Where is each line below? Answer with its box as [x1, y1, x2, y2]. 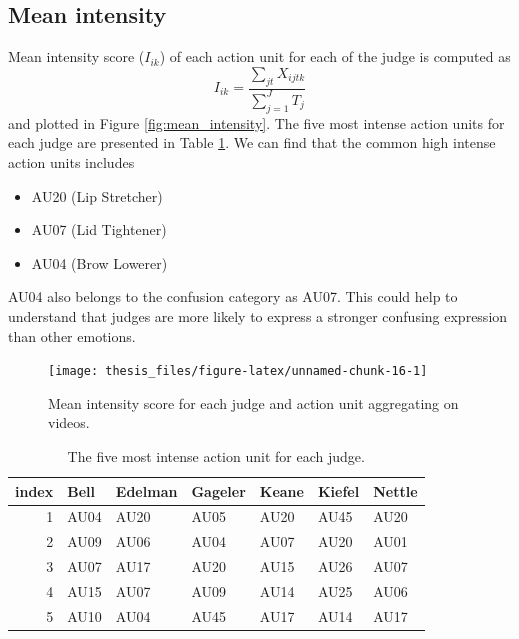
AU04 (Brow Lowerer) [31, 252, 168, 273]
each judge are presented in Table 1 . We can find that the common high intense [8, 132, 496, 153]
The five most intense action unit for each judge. [67, 445, 365, 466]
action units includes [8, 151, 135, 172]
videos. [48, 412, 90, 433]
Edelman [115, 480, 178, 501]
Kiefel [317, 480, 360, 501]
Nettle [373, 480, 418, 501]
